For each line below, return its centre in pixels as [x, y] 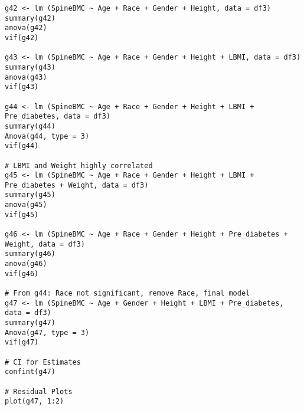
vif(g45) [22, 214]
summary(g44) [30, 126]
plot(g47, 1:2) [35, 401]
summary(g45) [30, 195]
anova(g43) [26, 77]
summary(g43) [30, 67]
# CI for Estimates [43, 362]
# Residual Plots [39, 391]
